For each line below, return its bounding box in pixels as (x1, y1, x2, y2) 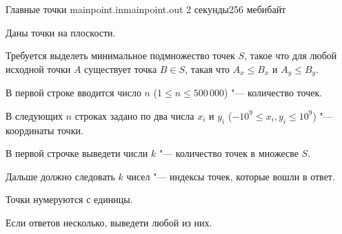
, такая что (185, 61, 230, 76)
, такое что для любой (244, 48, 337, 63)
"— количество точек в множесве (159, 146, 299, 160)
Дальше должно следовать (6, 169, 115, 183)
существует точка (84, 61, 157, 76)
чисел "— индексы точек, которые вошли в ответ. (126, 169, 335, 183)
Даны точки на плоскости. (6, 25, 116, 39)
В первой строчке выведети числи (6, 146, 148, 160)
